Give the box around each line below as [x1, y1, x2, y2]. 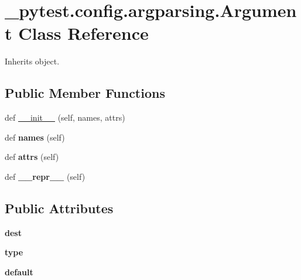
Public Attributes [5, 199, 114, 217]
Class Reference [18, 21, 149, 45]
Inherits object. [5, 55, 60, 67]
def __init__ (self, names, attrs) [5, 111, 125, 124]
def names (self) [5, 131, 65, 143]
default [5, 265, 33, 278]
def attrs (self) [5, 151, 59, 163]
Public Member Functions [5, 84, 165, 102]
